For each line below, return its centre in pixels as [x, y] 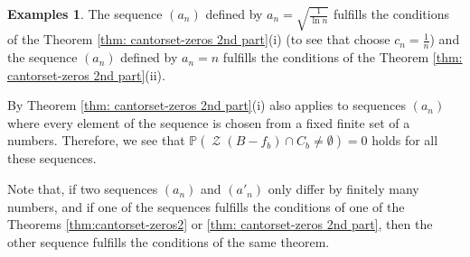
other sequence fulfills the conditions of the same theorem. [169, 241]
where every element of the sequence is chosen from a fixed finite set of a [209, 122]
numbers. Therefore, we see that [96, 140]
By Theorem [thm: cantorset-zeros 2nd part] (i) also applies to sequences [207, 105]
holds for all [405, 140]
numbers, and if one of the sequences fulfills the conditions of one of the [206, 206]
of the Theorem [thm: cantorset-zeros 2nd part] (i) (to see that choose [199, 39]
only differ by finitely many [343, 189]
